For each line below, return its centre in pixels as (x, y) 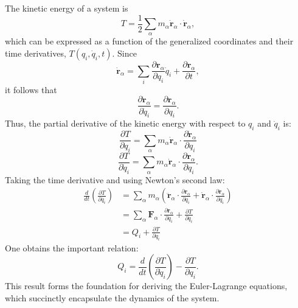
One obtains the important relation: (72, 247)
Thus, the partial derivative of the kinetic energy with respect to (125, 123)
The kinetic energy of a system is (67, 8)
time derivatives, (36, 53)
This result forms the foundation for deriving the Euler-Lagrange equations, (146, 286)
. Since (124, 53)
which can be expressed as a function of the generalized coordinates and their (149, 41)
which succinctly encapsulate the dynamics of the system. (112, 298)
